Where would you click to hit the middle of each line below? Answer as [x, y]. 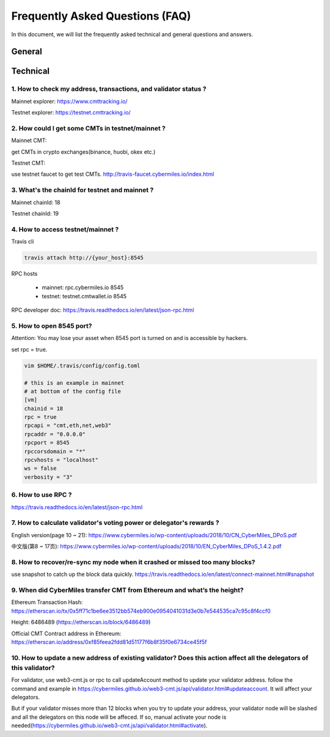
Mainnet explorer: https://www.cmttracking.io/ [69, 101]
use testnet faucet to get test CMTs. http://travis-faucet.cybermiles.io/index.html [113, 174]
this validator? [33, 668]
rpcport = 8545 [47, 443]
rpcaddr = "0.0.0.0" [55, 434]
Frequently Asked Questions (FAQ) [101, 16]
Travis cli [23, 241]
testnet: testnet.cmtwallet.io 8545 [84, 296]
